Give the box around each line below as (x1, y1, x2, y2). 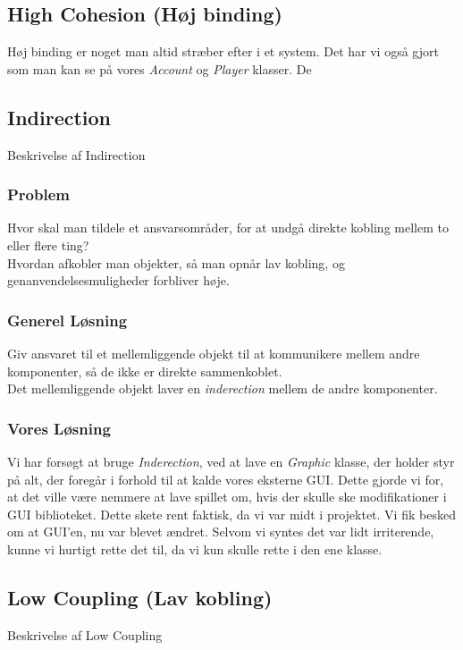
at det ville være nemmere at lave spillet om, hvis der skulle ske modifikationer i (7, 487, 447, 506)
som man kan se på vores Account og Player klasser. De (7, 59, 312, 78)
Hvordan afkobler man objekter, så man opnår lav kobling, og (7, 253, 345, 272)
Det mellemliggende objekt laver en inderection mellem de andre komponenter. (7, 379, 438, 398)
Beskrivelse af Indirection (7, 145, 146, 164)
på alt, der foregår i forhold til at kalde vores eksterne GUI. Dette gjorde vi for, (7, 469, 444, 488)
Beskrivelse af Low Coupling (7, 625, 163, 644)
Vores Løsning (7, 417, 111, 439)
